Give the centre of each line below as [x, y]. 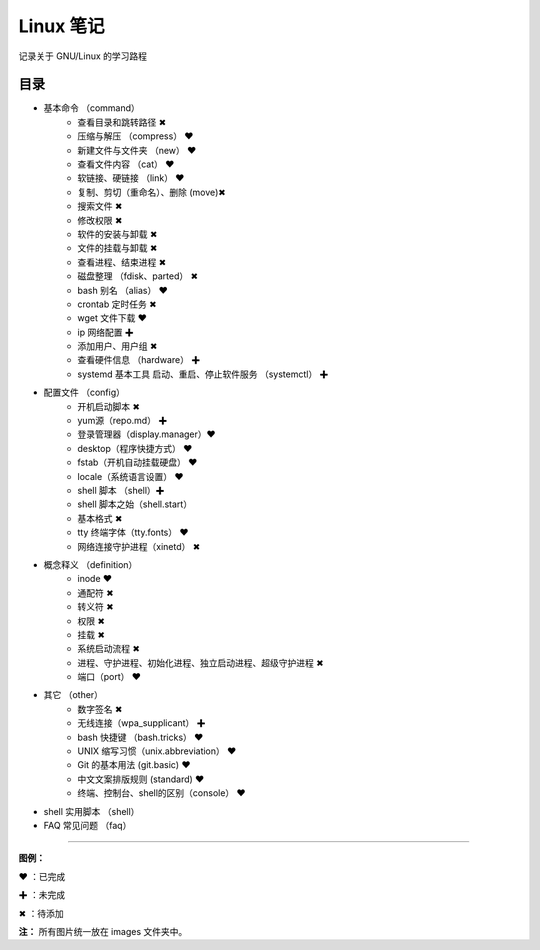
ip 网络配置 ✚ [105, 332]
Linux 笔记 [61, 26]
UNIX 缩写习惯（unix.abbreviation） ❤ [157, 751]
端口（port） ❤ [109, 677]
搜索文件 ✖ [100, 206]
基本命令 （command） [91, 108]
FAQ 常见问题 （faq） [87, 825]
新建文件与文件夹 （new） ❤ [137, 150]
